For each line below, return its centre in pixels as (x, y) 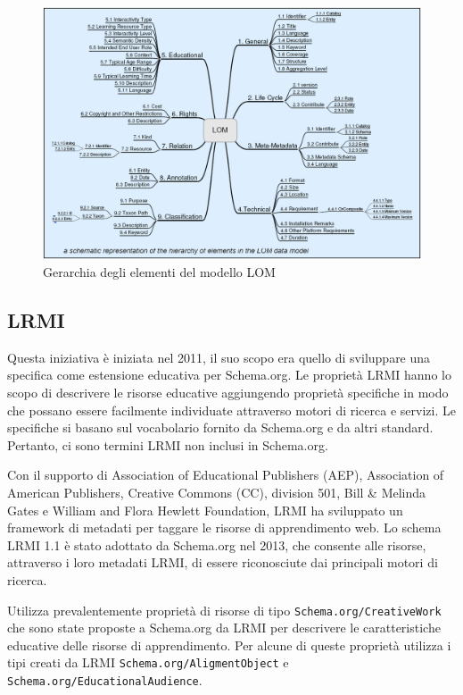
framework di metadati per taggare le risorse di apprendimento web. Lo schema (224, 528)
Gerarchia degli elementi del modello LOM (159, 271)
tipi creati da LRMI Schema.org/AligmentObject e (148, 662)
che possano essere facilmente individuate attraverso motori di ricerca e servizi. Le (231, 410)
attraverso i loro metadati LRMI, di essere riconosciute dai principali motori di (223, 562)
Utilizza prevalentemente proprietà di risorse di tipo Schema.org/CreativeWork (224, 610)
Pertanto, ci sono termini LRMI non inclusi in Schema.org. (168, 444)
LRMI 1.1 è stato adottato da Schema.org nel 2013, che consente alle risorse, (217, 544)
